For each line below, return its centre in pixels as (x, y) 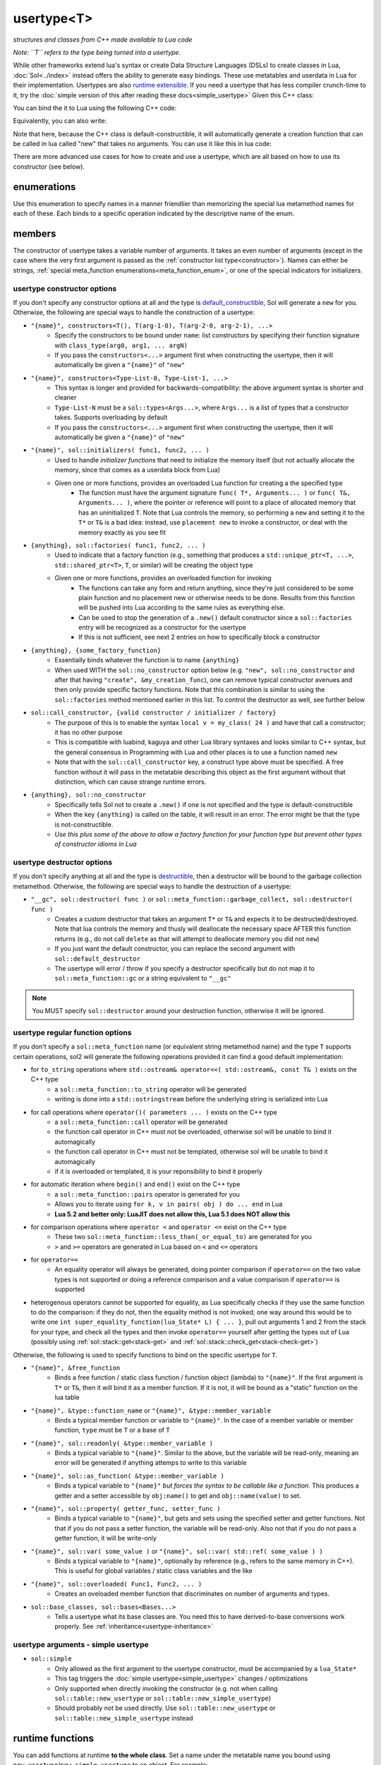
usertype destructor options (63, 863)
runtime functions (54, 1738)
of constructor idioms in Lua (96, 844)
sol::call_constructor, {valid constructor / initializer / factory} (153, 713)
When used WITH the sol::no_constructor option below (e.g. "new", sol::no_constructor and (205, 670)
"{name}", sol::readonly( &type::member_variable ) (122, 1443)
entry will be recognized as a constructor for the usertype (162, 628)
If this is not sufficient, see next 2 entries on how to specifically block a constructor (199, 637)
